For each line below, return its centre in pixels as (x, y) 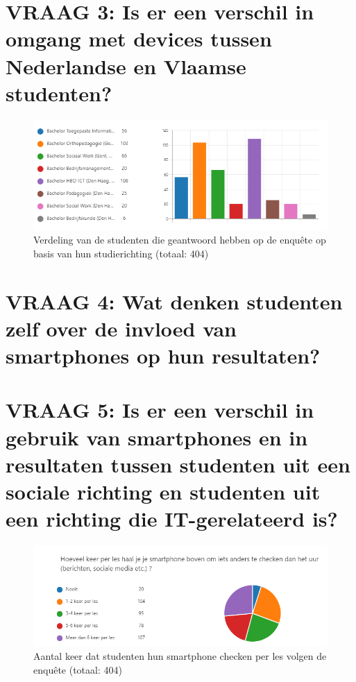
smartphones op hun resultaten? (163, 355)
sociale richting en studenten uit (163, 491)
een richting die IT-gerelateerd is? (172, 519)
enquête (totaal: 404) (78, 670)
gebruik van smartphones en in (157, 437)
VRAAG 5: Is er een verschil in (160, 410)
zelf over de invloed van (121, 328)
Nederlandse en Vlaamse (126, 66)
